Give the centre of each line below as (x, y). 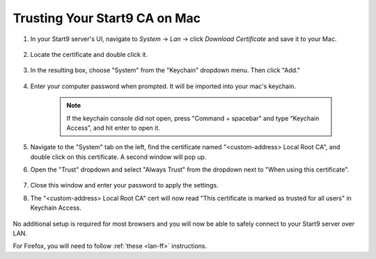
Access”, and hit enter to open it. (113, 128)
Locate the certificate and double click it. (89, 54)
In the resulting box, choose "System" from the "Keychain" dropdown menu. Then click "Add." (165, 70)
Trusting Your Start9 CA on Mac (107, 18)
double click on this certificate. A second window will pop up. (118, 157)
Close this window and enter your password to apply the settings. (124, 185)
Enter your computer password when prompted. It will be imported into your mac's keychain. (163, 86)
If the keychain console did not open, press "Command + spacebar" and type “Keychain (193, 118)
